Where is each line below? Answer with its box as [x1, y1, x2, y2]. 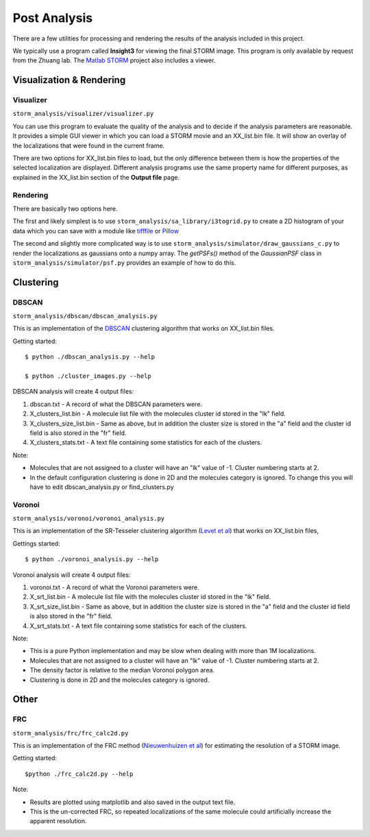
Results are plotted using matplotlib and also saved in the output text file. [29, 798, 236, 806]
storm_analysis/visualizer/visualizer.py [12, 110, 154, 118]
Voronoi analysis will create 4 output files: [12, 570, 131, 579]
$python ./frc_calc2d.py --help [25, 770, 134, 778]
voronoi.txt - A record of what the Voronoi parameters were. [29, 583, 199, 591]
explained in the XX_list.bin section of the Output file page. [12, 173, 180, 181]
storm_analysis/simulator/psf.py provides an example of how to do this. [12, 258, 236, 267]
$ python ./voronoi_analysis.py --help [25, 556, 159, 563]
